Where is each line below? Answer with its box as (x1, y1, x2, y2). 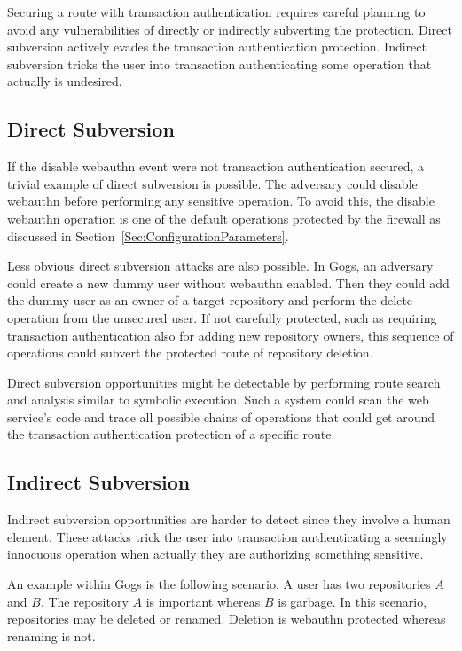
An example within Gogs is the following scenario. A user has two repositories (7, 575, 431, 593)
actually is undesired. (7, 72, 122, 90)
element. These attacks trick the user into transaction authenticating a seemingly (7, 527, 448, 545)
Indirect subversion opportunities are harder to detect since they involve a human (7, 510, 450, 529)
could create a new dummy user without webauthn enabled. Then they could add (7, 273, 450, 292)
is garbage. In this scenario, (278, 592, 427, 610)
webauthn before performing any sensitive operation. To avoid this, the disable (7, 192, 435, 210)
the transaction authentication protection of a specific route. (7, 425, 335, 443)
